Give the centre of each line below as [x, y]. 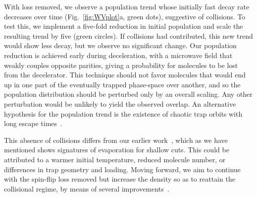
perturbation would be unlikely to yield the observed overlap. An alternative [120, 103]
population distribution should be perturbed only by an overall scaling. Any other [128, 94]
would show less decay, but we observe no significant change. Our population [120, 45]
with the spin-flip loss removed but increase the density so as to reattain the [120, 179]
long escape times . [33, 123]
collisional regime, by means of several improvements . [87, 188]
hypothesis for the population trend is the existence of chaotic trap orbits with [123, 113]
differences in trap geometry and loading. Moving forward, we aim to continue [122, 169]
